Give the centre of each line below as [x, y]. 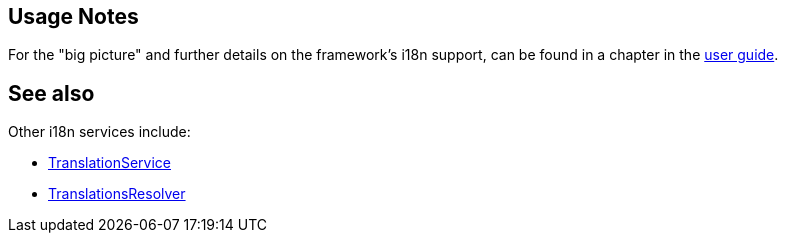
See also [51, 93]
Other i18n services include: [99, 132]
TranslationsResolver [117, 194]
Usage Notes [73, 16]
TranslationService [109, 163]
